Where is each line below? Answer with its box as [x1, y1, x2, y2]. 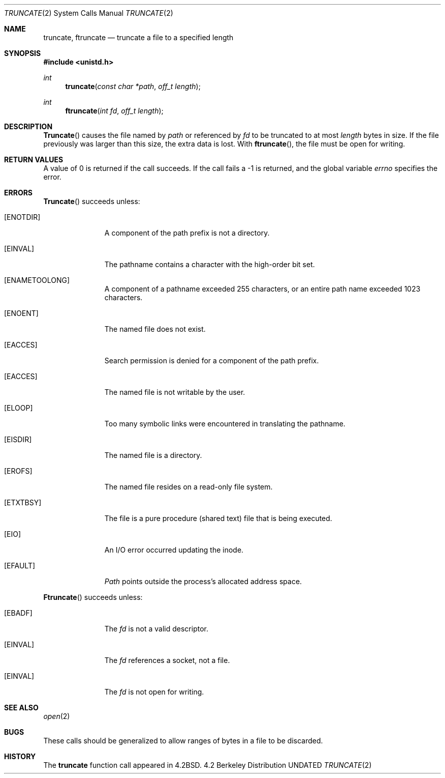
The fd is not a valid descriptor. [104, 624, 208, 633]
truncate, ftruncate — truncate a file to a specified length [43, 33, 234, 42]
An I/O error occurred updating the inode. [104, 545, 244, 554]
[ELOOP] [4, 404, 33, 412]
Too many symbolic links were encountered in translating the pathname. [104, 419, 345, 428]
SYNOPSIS [4, 49, 41, 57]
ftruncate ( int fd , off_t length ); [65, 106, 164, 115]
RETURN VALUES [4, 155, 63, 164]
